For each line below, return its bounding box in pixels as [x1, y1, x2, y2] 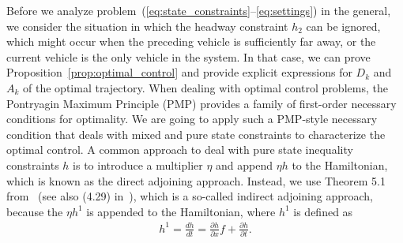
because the [6, 203, 63, 219]
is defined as [293, 203, 353, 219]
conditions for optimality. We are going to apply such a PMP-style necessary [6, 110, 378, 127]
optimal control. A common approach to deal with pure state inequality [6, 141, 353, 158]
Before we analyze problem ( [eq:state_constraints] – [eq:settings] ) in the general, [6, 2, 391, 18]
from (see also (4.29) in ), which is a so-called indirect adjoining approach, [6, 188, 374, 204]
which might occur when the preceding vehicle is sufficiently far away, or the [6, 33, 376, 50]
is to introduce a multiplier [73, 156, 203, 173]
